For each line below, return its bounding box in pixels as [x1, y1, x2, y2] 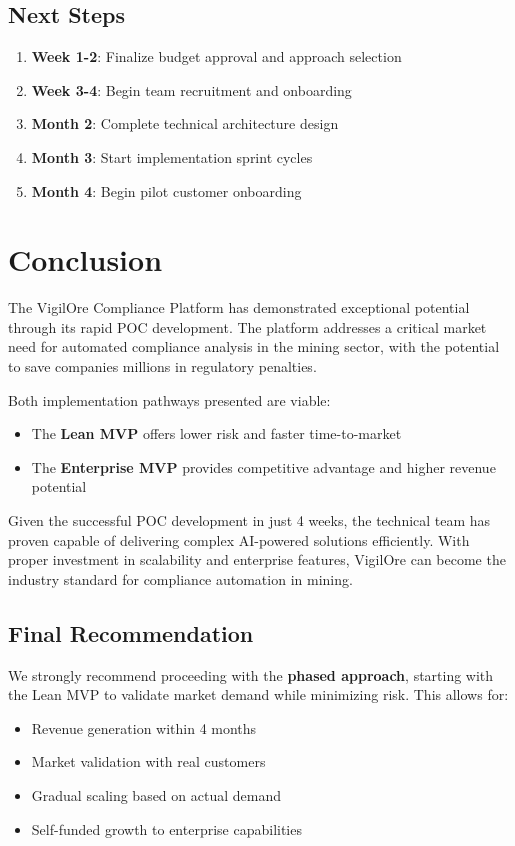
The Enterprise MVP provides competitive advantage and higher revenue [31, 456, 496, 477]
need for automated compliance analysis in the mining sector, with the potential [8, 336, 500, 357]
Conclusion [8, 239, 163, 280]
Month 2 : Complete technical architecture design [31, 113, 339, 134]
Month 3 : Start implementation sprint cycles [31, 146, 313, 167]
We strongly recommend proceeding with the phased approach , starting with [8, 664, 494, 685]
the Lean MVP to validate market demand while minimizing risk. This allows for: [8, 684, 509, 705]
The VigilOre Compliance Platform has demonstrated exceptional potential [8, 297, 470, 318]
